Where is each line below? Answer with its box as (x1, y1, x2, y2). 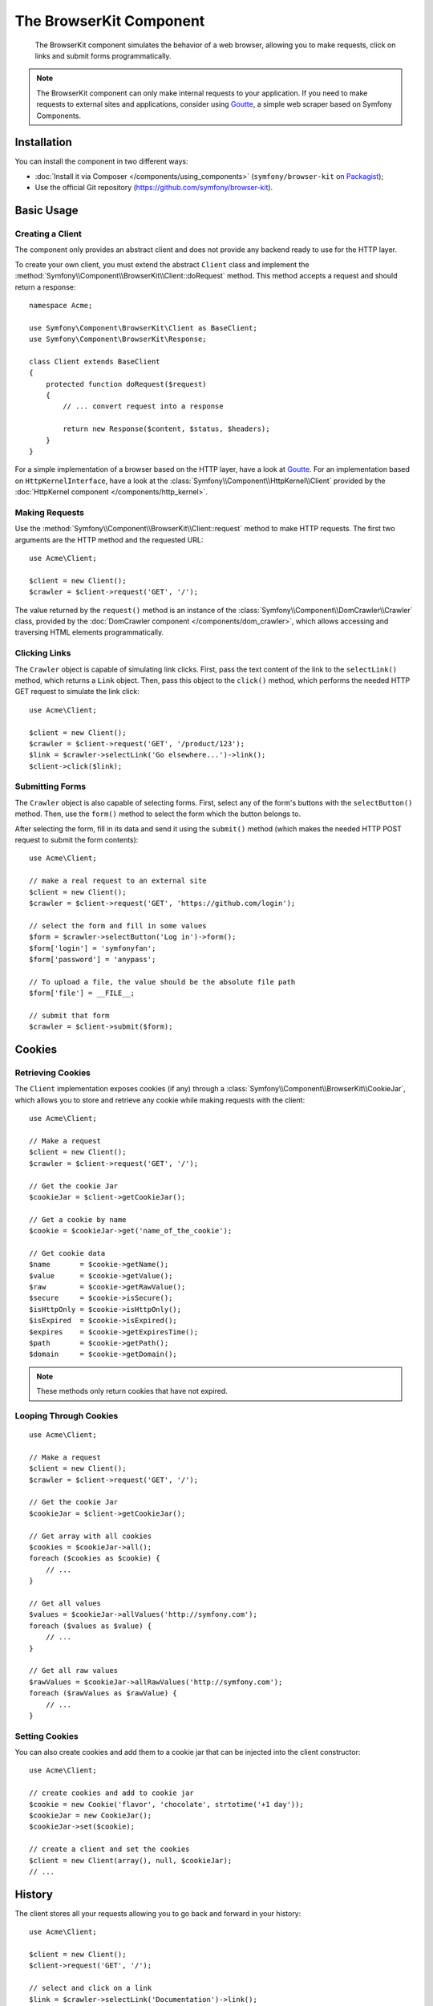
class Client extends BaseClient (29, 357, 160, 366)
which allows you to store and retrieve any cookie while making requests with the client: (14, 1095, 306, 1105)
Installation (14, 136, 72, 149)
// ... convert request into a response (63, 402, 224, 411)
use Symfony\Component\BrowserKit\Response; (29, 335, 208, 344)
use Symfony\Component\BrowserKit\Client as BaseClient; (29, 323, 258, 332)
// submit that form (29, 1011, 110, 1020)
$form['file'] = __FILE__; (29, 989, 136, 998)
